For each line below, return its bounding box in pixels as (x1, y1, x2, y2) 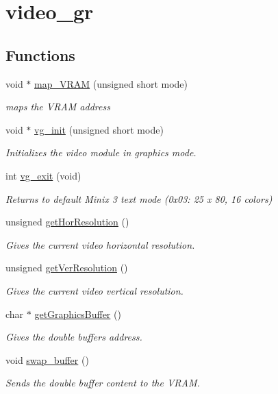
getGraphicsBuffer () (34, 306, 121, 321)
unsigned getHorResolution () (5, 214, 129, 229)
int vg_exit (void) (5, 168, 81, 182)
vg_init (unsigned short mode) (34, 122, 164, 136)
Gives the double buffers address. (5, 330, 142, 344)
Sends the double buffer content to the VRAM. (5, 375, 200, 390)
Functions (5, 44, 75, 65)
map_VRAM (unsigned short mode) (34, 76, 188, 90)
